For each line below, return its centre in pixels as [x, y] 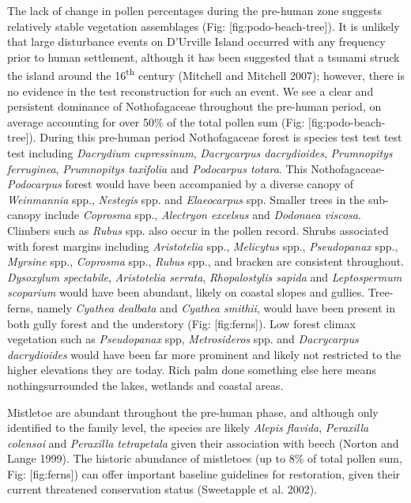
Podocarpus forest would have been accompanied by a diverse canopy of [180, 184]
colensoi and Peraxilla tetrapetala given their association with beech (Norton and [203, 442]
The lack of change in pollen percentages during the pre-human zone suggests [195, 10]
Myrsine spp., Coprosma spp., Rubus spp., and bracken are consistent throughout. [206, 261]
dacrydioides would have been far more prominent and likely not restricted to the [204, 354]
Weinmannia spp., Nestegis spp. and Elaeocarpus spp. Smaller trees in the [186, 199]
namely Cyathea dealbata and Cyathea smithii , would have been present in [216, 307]
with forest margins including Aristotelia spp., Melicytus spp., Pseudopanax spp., [203, 246]
